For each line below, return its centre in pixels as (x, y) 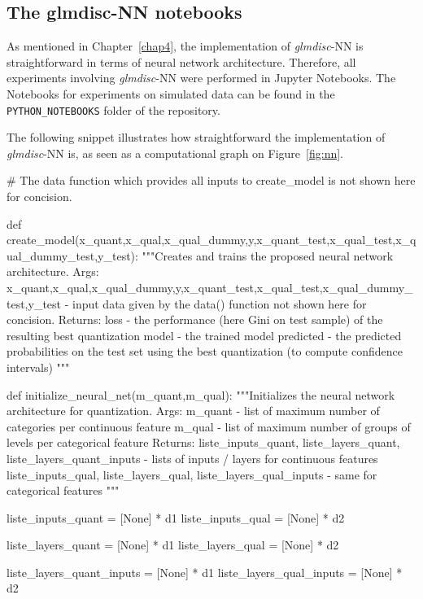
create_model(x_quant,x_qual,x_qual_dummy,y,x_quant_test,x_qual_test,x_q (211, 240)
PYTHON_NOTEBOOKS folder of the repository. (113, 109)
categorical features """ (63, 490)
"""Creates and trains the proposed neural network (268, 255)
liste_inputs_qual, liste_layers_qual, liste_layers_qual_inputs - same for (192, 474)
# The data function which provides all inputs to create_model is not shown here (211, 180)
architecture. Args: (53, 271)
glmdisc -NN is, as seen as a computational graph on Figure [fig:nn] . (175, 153)
